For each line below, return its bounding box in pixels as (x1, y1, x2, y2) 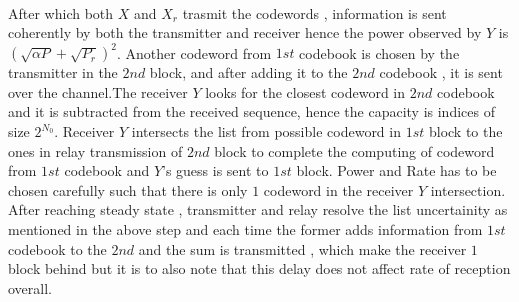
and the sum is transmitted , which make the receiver (138, 238, 467, 259)
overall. (8, 277, 52, 298)
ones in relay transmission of (8, 140, 183, 161)
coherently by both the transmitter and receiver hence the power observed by (8, 22, 482, 43)
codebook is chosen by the (299, 42, 460, 63)
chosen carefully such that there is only (8, 179, 248, 200)
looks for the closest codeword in (205, 81, 406, 102)
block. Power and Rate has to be (296, 160, 497, 181)
